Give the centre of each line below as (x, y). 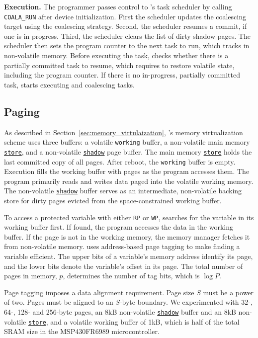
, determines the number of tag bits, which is (131, 276)
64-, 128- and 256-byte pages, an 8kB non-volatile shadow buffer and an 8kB (120, 312)
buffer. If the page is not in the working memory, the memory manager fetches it (127, 236)
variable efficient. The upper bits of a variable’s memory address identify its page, (129, 256)
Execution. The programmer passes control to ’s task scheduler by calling (118, 6)
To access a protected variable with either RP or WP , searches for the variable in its (129, 217)
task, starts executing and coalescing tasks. (69, 84)
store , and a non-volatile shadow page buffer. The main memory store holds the (128, 151)
